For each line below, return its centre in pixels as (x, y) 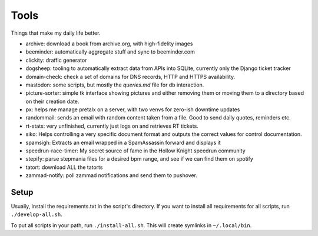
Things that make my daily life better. (56, 33)
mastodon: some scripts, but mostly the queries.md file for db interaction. (115, 85)
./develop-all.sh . (37, 214)
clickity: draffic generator (56, 60)
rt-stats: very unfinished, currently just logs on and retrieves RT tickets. (112, 126)
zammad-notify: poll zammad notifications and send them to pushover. (111, 175)
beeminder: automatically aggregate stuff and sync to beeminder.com (110, 52)
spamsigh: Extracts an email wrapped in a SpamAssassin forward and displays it (123, 142)
